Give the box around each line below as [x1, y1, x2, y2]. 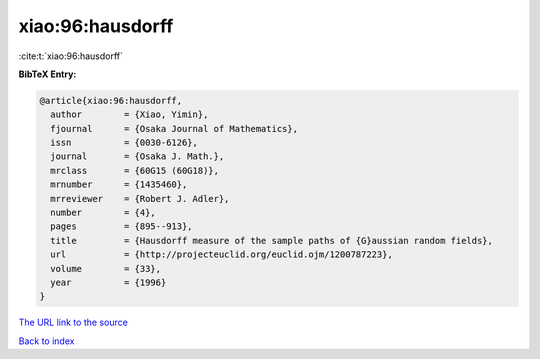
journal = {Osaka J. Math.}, [50, 151, 225, 162]
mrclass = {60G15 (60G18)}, [50, 165, 220, 176]
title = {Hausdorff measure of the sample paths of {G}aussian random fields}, [50, 235, 494, 246]
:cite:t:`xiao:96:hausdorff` [18, 50, 124, 62]
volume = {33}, [50, 263, 162, 274]
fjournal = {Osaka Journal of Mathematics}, [50, 123, 299, 134]
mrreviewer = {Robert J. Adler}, [50, 193, 230, 204]
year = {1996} [50, 277, 167, 288]
